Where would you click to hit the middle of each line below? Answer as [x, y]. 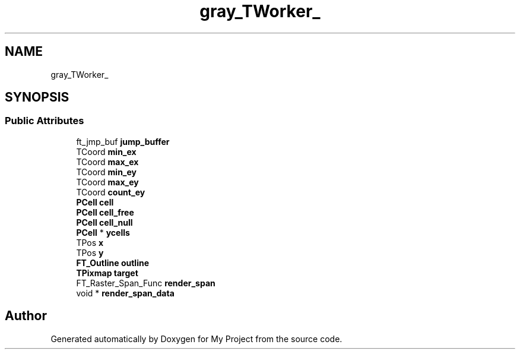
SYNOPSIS [37, 97]
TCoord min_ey [107, 172]
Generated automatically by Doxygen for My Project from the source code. [196, 339]
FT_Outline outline [112, 263]
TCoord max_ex [107, 162]
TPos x [90, 242]
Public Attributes [45, 121]
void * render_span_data [125, 293]
